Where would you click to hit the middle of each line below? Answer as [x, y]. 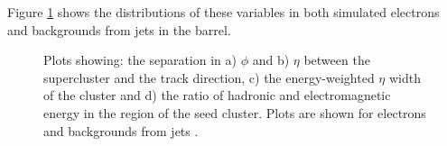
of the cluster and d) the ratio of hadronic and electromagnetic [217, 95]
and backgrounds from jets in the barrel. [119, 29]
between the [337, 60]
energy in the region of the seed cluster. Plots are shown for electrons [235, 112]
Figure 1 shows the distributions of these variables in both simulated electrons [223, 12]
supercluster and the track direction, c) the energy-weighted [209, 77]
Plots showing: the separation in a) [140, 60]
